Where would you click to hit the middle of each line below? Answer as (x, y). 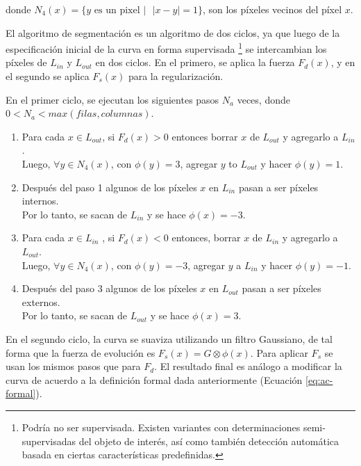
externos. (41, 302)
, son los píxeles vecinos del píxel (272, 9)
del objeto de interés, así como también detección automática (209, 441)
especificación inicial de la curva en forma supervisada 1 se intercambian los (166, 48)
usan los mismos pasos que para (73, 366)
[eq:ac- (319, 379)
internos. (40, 201)
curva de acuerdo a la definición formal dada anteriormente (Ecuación (154, 379)
